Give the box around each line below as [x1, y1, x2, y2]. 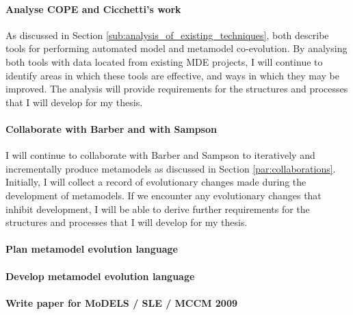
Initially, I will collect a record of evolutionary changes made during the [5, 175, 306, 189]
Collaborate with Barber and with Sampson [5, 121, 217, 136]
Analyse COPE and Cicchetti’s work [5, 1, 181, 16]
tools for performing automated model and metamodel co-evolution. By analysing [5, 41, 348, 55]
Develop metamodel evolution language [5, 268, 195, 283]
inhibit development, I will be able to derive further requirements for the [5, 201, 310, 216]
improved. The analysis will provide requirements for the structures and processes [5, 81, 348, 96]
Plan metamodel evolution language [5, 242, 178, 256]
